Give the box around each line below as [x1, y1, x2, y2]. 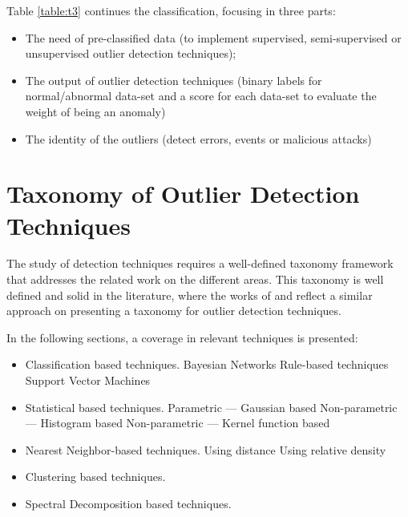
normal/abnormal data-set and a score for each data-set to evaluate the [25, 87, 377, 104]
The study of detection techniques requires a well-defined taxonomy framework [6, 255, 394, 272]
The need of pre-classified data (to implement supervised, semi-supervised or [25, 29, 402, 46]
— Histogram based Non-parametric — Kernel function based [25, 414, 330, 431]
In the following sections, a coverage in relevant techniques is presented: [6, 329, 358, 345]
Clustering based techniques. [25, 468, 166, 485]
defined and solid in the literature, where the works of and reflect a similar [6, 286, 373, 303]
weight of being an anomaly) [25, 103, 166, 119]
